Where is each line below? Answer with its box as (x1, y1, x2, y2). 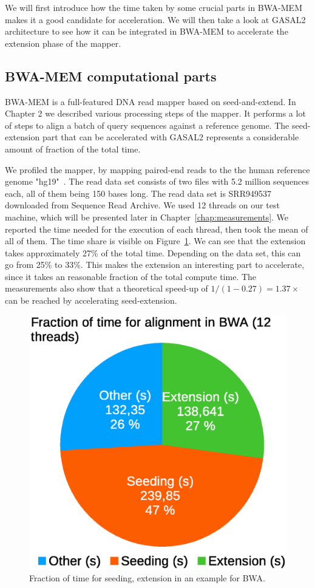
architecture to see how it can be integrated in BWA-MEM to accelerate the (5, 25, 288, 38)
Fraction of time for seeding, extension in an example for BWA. (29, 572, 265, 584)
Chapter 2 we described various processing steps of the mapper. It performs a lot (5, 107, 306, 120)
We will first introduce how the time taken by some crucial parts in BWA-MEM (5, 1, 302, 13)
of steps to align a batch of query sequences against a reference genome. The (5, 118, 290, 131)
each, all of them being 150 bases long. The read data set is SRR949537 (5, 186, 271, 199)
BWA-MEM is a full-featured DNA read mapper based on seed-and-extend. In (5, 95, 296, 108)
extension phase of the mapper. (5, 36, 121, 49)
